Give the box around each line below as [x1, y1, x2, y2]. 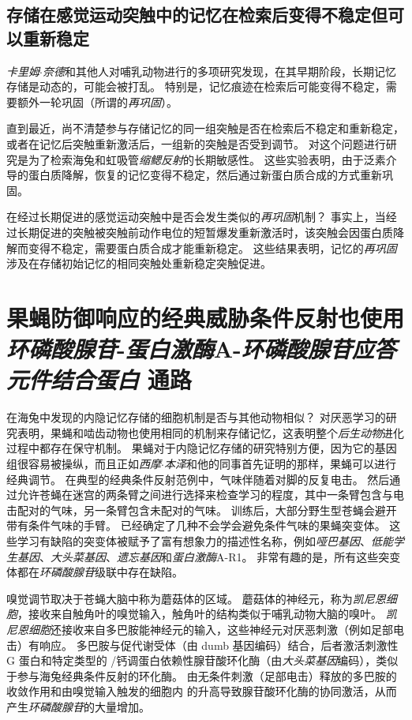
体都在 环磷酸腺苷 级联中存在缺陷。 [6, 564, 183, 580]
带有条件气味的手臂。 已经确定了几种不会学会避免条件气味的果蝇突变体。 [6, 517, 386, 534]
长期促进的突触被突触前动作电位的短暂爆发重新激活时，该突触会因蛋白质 [17, 223, 393, 240]
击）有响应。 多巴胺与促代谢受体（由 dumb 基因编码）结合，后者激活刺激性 [6, 636, 399, 653]
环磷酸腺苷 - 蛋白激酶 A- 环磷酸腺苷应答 [6, 332, 396, 366]
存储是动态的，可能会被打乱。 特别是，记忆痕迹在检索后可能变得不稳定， [6, 78, 386, 95]
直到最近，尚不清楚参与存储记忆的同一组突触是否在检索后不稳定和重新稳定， [6, 120, 404, 137]
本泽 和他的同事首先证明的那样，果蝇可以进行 [163, 456, 396, 471]
